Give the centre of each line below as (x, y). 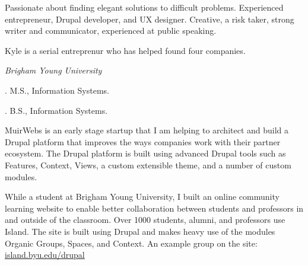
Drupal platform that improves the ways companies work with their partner (143, 141)
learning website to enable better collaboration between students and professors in (154, 208)
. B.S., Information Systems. (56, 110)
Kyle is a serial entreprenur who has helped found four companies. (125, 50)
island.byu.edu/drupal (45, 255)
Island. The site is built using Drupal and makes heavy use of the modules (140, 231)
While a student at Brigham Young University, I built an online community (142, 197)
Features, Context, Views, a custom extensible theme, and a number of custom (148, 165)
